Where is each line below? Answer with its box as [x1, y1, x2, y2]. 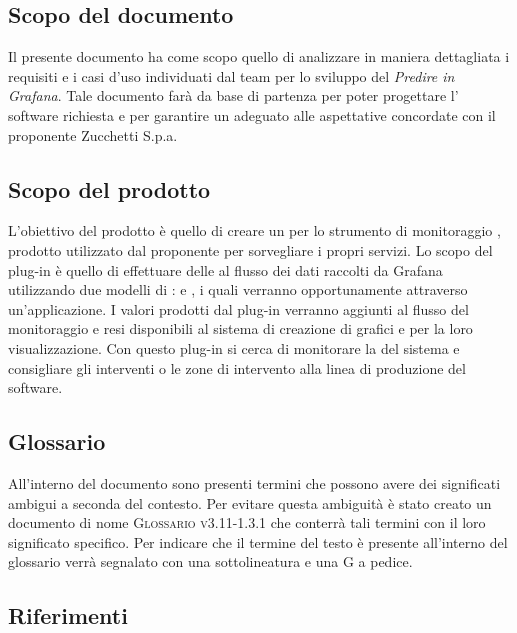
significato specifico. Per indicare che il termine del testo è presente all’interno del [8, 531, 508, 552]
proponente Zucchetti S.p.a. [8, 124, 178, 145]
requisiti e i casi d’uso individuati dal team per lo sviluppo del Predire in [8, 65, 455, 86]
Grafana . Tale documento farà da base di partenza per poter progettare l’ [8, 85, 459, 106]
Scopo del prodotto [8, 173, 211, 204]
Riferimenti [8, 600, 128, 631]
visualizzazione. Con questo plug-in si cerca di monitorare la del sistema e [8, 337, 460, 358]
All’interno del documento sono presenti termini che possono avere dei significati [8, 472, 501, 493]
